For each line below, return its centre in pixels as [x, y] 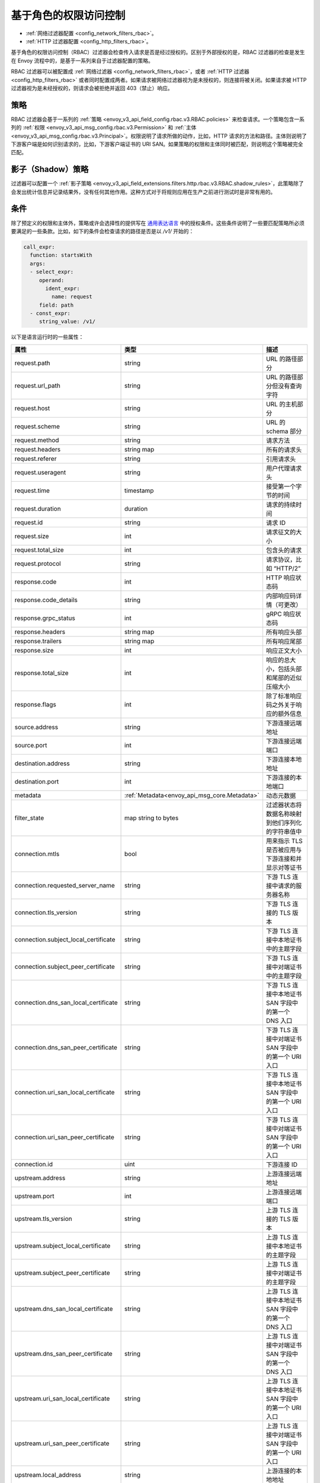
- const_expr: [50, 314]
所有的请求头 [284, 450]
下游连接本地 [284, 759]
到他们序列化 [284, 823]
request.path [32, 363]
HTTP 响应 [281, 577]
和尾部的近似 [284, 677]
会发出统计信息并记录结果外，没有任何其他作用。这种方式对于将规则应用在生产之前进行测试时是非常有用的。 [143, 192]
